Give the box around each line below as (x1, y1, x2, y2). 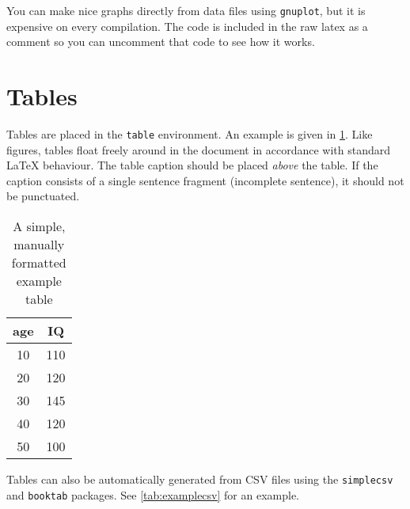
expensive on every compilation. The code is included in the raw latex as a (6, 17, 368, 34)
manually (13, 235, 65, 253)
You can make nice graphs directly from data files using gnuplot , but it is (6, 2, 366, 18)
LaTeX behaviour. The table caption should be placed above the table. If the (6, 157, 378, 173)
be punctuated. (6, 188, 80, 204)
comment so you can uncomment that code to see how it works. (6, 33, 315, 50)
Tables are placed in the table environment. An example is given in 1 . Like (6, 125, 373, 142)
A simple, (13, 217, 66, 235)
